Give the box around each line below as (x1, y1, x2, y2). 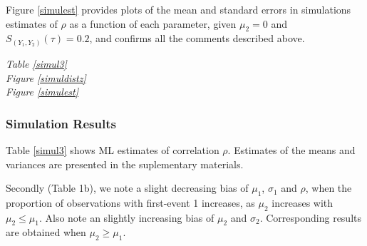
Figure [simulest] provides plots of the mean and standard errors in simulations (6, 2, 351, 16)
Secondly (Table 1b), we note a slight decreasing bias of (6, 180, 249, 195)
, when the (305, 180, 352, 195)
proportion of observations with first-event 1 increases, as (6, 195, 255, 210)
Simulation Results (6, 114, 116, 132)
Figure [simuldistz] (6, 70, 86, 85)
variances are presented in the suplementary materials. (6, 156, 244, 171)
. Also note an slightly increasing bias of (38, 210, 214, 225)
